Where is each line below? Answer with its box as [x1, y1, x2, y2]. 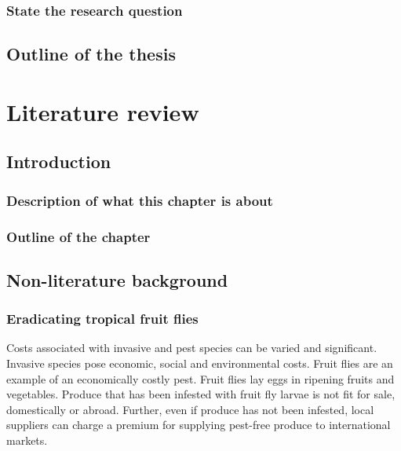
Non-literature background [6, 267, 228, 291]
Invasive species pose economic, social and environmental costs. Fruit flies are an [6, 355, 393, 372]
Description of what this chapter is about [6, 190, 273, 210]
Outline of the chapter [6, 226, 151, 246]
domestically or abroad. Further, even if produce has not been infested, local [6, 401, 374, 417]
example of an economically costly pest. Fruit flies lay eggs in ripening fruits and [6, 370, 395, 387]
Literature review [6, 95, 199, 127]
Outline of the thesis [6, 42, 176, 66]
